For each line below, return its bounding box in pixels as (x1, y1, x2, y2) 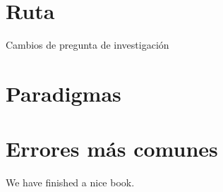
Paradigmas (6, 78, 121, 107)
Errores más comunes (6, 134, 218, 163)
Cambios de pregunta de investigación (6, 37, 169, 52)
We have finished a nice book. (6, 175, 135, 190)
